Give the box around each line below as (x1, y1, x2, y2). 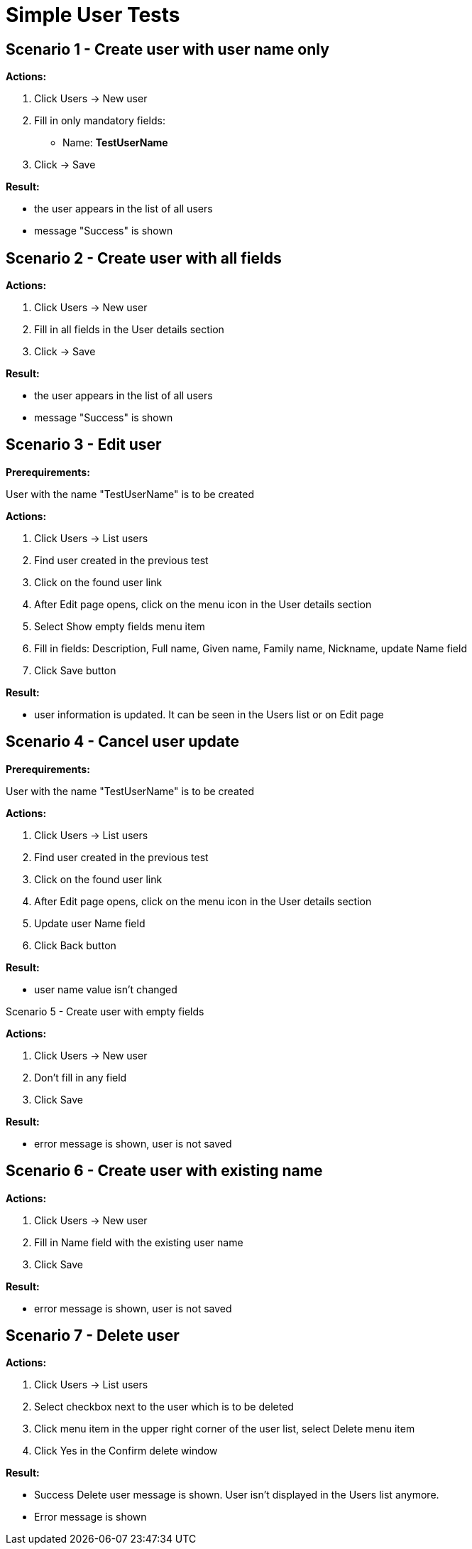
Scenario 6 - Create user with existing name (6, 1162, 323, 1180)
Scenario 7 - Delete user (6, 1326, 180, 1344)
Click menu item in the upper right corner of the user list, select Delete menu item (34, 1423, 415, 1435)
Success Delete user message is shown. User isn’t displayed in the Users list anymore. (34, 1489, 439, 1501)
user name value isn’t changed (34, 983, 177, 995)
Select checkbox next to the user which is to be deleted (34, 1400, 294, 1413)
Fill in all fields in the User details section (34, 323, 224, 336)
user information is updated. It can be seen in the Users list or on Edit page (34, 708, 384, 720)
